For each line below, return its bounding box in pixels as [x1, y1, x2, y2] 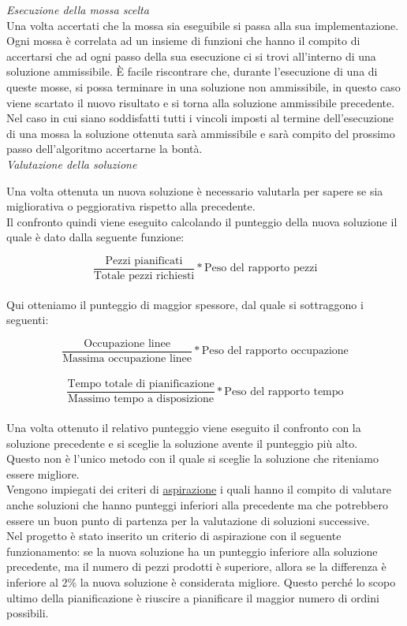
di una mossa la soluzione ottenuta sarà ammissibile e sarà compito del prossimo [6, 125, 395, 141]
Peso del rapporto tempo [224, 386, 344, 397]
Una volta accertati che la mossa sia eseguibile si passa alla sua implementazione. [6, 17, 399, 33]
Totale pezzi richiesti [93, 270, 195, 281]
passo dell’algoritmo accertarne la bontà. [6, 140, 203, 157]
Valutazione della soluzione [6, 155, 137, 172]
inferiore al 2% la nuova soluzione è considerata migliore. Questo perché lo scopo [6, 574, 396, 590]
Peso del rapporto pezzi [203, 263, 318, 274]
